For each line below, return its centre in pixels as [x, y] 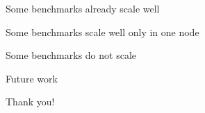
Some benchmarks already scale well [83, 8]
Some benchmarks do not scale [71, 55]
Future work [32, 78]
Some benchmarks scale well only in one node [102, 32]
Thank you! [30, 102]
